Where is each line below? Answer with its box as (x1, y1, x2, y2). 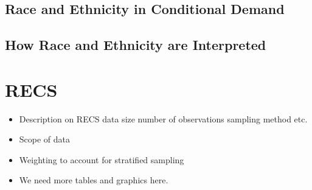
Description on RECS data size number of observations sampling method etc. (19, 112, 308, 125)
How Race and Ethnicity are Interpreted (5, 35, 266, 54)
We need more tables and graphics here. (19, 174, 168, 186)
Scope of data (19, 133, 71, 146)
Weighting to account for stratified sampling (19, 153, 184, 166)
